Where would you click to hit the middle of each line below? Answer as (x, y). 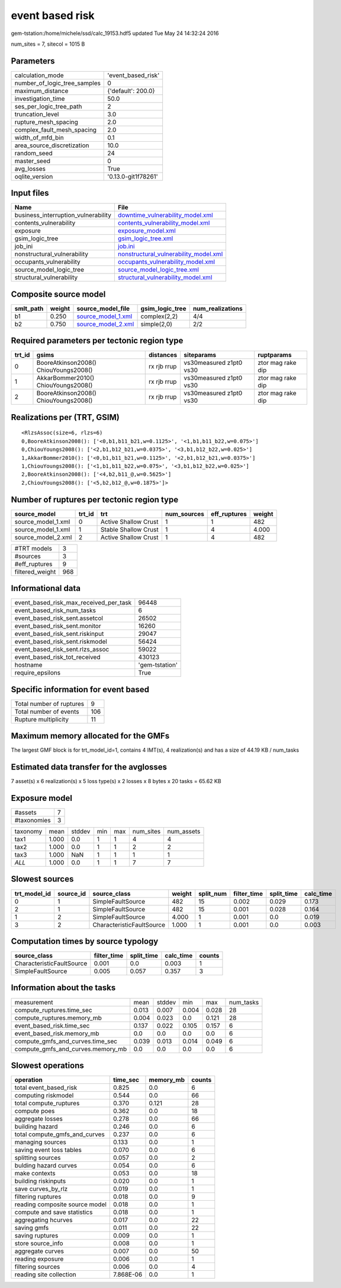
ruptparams (275, 355)
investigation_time (40, 98)
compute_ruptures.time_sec (53, 1010)
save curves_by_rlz (41, 1189)
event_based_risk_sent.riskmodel (61, 642)
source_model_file (103, 309)
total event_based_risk (46, 1087)
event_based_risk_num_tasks (55, 610)
